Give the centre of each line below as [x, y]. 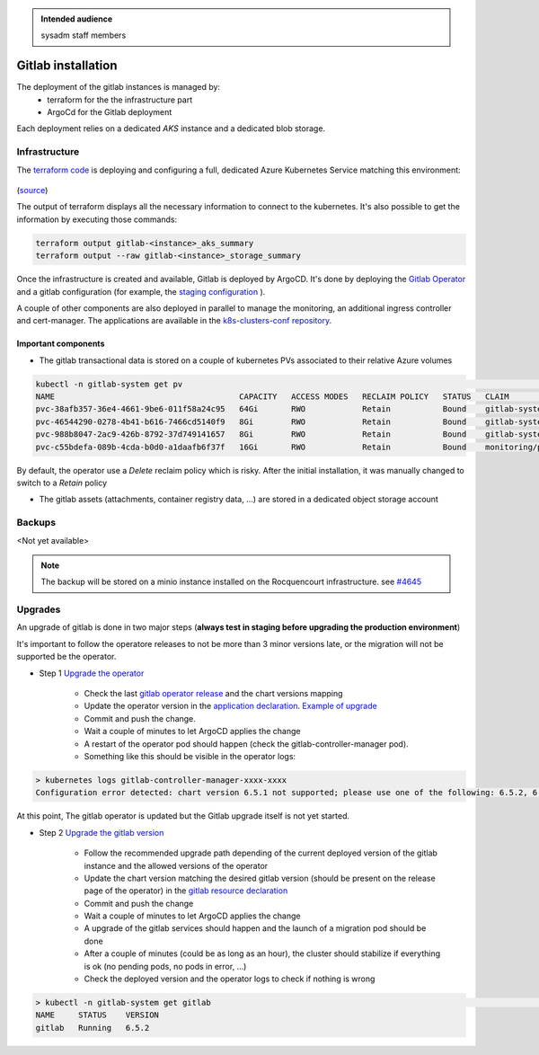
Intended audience [77, 19]
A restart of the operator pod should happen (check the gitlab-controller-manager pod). [246, 744]
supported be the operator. [66, 657]
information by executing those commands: [97, 219]
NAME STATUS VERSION [97, 1015]
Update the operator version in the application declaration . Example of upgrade [230, 706]
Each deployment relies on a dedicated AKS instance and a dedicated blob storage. [171, 129]
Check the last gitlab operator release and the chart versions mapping [213, 694]
